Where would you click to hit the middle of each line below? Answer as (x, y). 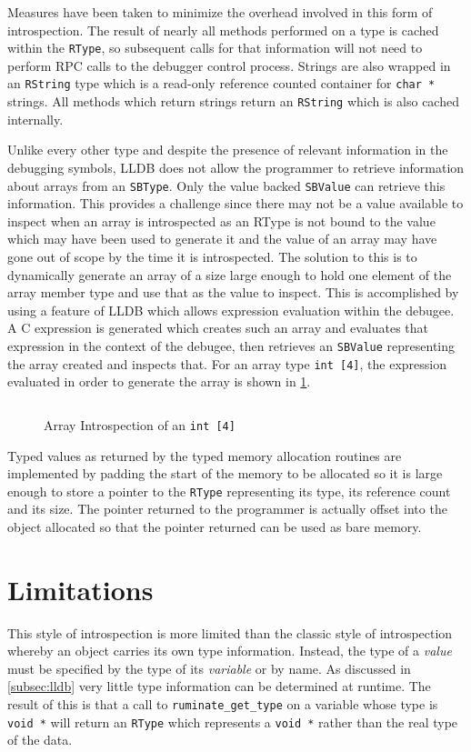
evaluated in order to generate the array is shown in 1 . (159, 381)
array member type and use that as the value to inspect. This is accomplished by (233, 292)
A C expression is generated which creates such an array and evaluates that (218, 328)
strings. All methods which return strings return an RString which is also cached (233, 101)
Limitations (80, 589)
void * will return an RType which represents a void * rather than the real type (233, 722)
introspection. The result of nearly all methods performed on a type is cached (223, 30)
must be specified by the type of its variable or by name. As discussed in (209, 668)
